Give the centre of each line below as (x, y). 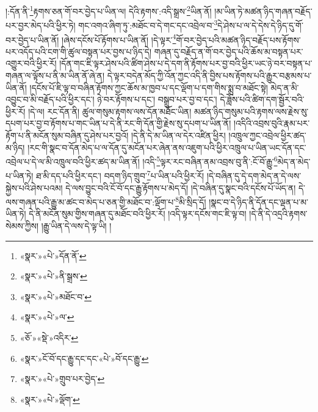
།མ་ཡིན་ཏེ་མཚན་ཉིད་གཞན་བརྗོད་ (263, 11)
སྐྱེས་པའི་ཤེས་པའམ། (34, 187)
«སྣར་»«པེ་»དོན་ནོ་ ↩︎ (53, 255)
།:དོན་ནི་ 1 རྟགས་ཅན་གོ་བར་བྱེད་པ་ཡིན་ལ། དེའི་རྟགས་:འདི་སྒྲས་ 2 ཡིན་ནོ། (109, 10)
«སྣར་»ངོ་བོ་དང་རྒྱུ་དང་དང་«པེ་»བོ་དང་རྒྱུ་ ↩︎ (84, 358)
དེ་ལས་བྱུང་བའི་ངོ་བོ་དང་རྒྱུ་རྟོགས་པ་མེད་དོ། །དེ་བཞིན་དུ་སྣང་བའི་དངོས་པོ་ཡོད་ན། (181, 187)
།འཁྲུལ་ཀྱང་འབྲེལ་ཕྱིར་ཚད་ (267, 135)
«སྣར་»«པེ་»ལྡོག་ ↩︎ (50, 399)
